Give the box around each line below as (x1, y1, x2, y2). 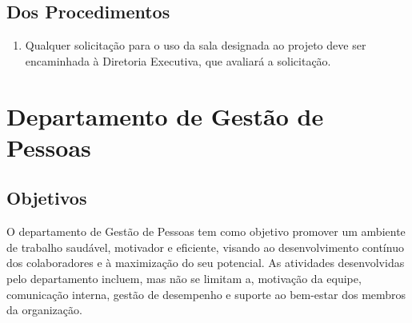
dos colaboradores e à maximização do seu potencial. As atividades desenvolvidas (6, 254, 405, 271)
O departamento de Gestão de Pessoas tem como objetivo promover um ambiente (6, 223, 406, 240)
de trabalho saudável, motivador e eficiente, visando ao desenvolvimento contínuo (6, 238, 404, 255)
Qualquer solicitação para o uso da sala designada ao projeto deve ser (25, 37, 366, 54)
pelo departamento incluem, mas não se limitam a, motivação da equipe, (6, 269, 362, 286)
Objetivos (6, 185, 87, 210)
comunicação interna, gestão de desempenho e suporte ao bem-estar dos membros (6, 285, 406, 302)
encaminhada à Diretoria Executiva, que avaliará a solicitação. (25, 52, 331, 69)
